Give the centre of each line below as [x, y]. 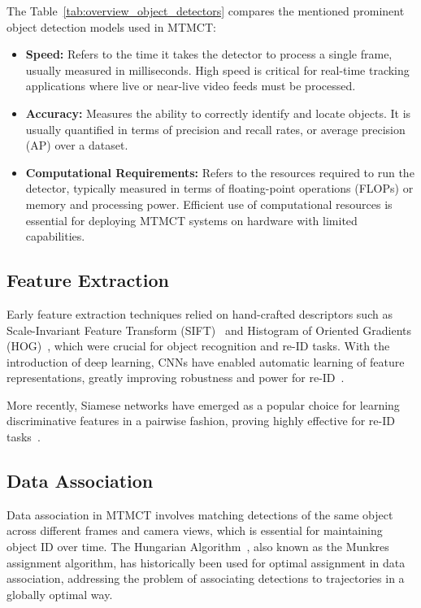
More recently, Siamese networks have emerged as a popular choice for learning [203, 404]
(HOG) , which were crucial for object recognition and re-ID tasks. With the [198, 346]
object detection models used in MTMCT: [111, 26]
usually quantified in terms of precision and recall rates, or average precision [215, 129]
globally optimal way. [60, 594]
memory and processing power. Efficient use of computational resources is [209, 204]
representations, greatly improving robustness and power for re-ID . [176, 378]
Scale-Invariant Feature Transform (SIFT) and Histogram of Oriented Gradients [209, 330]
